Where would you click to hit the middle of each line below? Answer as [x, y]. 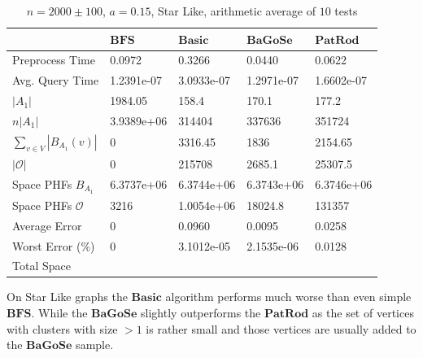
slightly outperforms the [201, 313]
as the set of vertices [363, 313]
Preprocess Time [54, 60]
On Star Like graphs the [67, 297]
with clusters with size [62, 328]
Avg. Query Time [56, 80]
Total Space [41, 266]
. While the [59, 313]
